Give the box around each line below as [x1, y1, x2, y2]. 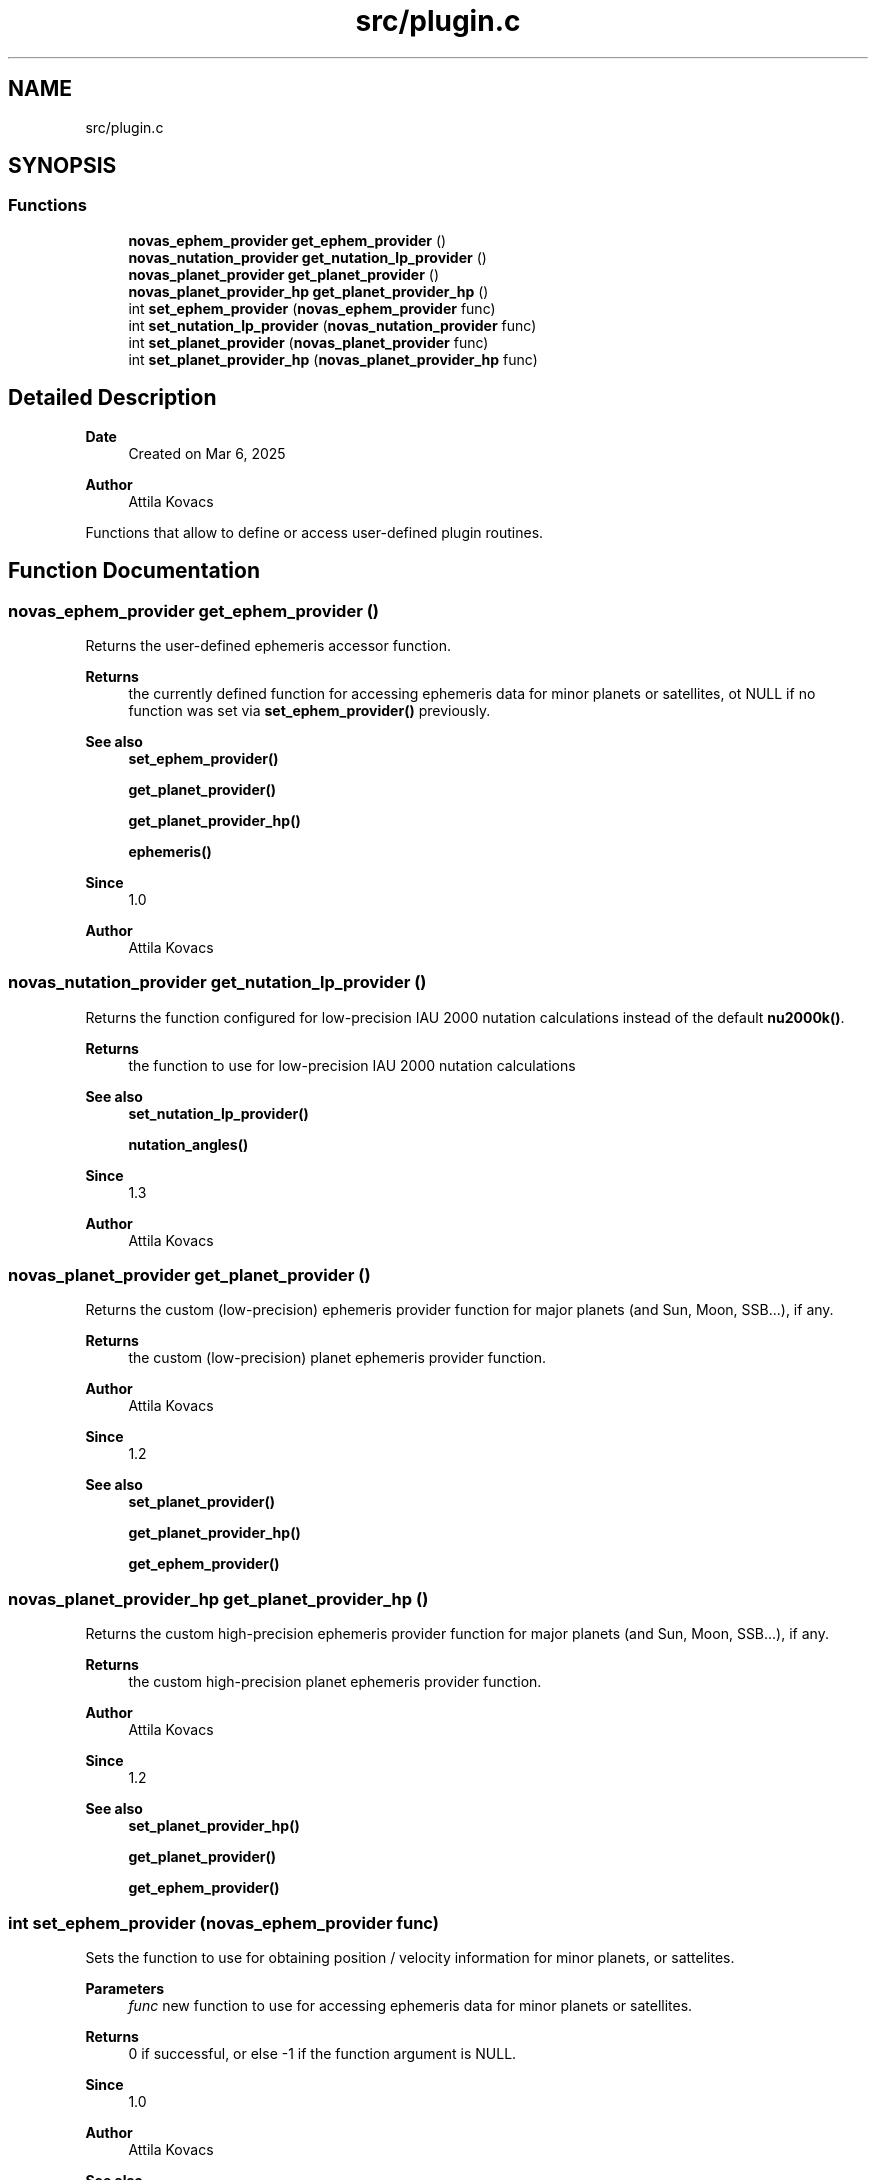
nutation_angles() [128, 1135, 249, 1153]
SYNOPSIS [8, 153, 117, 179]
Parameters [85, 1979, 165, 1997]
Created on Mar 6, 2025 [128, 444, 286, 462]
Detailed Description [8, 385, 217, 411]
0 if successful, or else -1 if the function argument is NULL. [128, 2044, 517, 2062]
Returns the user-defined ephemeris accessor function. [85, 636, 452, 654]
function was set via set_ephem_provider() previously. [128, 701, 491, 719]
